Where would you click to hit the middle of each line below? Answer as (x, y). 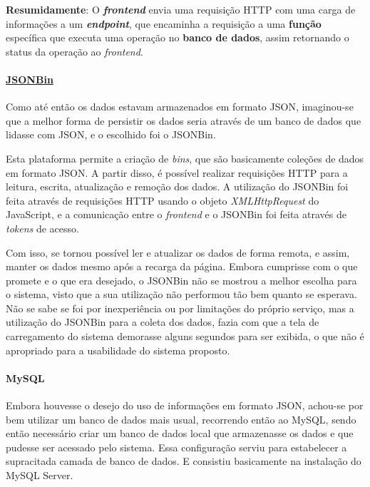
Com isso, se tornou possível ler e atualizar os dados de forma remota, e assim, (178, 252)
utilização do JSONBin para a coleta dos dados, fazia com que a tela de (163, 322)
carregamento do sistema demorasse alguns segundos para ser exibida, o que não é (185, 336)
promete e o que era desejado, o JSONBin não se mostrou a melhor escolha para (181, 280)
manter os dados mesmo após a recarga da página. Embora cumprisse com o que (182, 266)
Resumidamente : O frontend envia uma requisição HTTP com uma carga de (181, 9)
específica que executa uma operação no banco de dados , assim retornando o (178, 37)
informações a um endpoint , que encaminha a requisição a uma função (164, 23)
